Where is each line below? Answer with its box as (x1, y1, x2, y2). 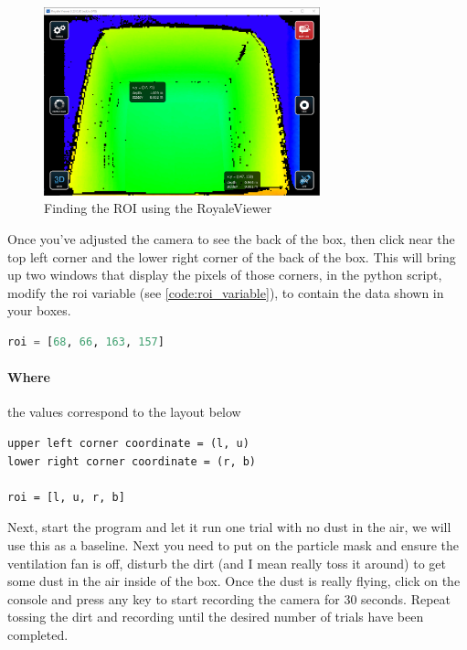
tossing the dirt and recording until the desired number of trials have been (7, 607, 424, 626)
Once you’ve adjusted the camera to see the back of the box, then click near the (7, 229, 455, 248)
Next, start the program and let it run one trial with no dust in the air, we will (7, 517, 451, 537)
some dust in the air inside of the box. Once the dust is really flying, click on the (7, 571, 461, 591)
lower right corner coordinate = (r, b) (7, 454, 257, 468)
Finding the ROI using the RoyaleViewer (44, 198, 272, 218)
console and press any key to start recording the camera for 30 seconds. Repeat (7, 589, 451, 608)
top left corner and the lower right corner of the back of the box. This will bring (7, 247, 456, 266)
